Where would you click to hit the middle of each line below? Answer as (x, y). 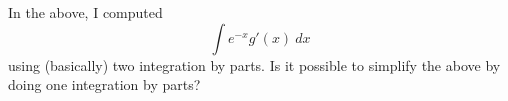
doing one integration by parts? (104, 84)
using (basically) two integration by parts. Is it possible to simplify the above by (254, 64)
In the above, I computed (85, 12)
